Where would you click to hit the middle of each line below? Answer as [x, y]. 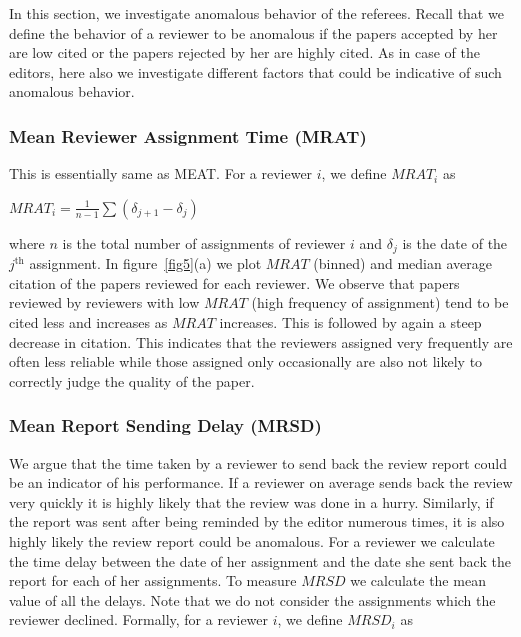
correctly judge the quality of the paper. [132, 380]
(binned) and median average [402, 263]
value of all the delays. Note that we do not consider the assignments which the [252, 599]
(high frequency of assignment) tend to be [380, 302]
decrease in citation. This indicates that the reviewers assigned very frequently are [261, 341]
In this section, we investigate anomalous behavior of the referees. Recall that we [256, 13]
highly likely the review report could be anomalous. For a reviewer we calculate [252, 540]
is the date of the [455, 242]
